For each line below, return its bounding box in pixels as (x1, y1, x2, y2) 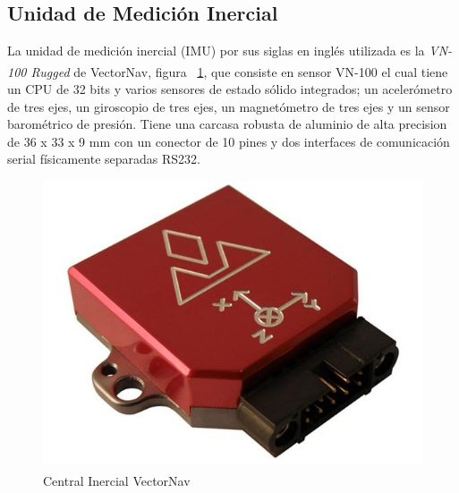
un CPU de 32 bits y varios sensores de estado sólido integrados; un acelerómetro (7, 80, 453, 98)
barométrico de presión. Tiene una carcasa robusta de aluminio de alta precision (7, 115, 447, 133)
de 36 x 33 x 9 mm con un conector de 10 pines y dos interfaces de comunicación (7, 132, 450, 150)
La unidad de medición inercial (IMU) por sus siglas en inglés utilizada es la (7, 41, 425, 60)
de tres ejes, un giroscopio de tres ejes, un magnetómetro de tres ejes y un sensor (7, 97, 450, 115)
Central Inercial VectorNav (43, 471, 191, 489)
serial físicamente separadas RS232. (7, 149, 201, 168)
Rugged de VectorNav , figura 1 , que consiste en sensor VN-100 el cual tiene (30, 62, 448, 81)
